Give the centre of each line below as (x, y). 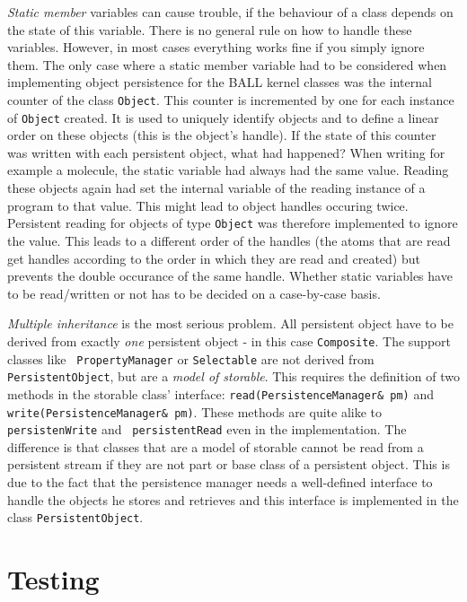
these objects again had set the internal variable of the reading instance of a (216, 188)
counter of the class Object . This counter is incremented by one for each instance (231, 99)
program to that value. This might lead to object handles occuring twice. (208, 205)
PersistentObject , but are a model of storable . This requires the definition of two (233, 376)
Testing (53, 579)
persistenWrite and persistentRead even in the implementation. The (207, 429)
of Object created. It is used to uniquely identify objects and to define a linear (223, 117)
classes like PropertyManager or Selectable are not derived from (191, 358)
